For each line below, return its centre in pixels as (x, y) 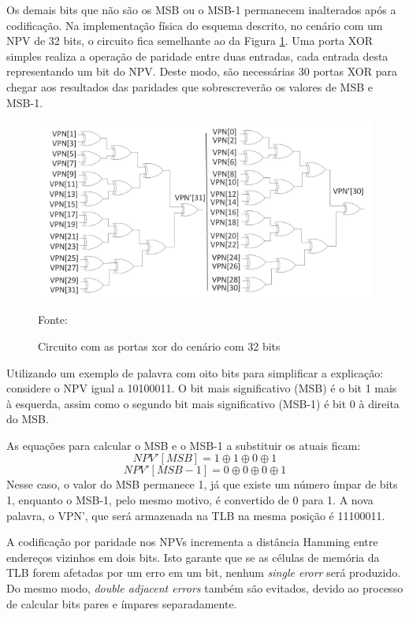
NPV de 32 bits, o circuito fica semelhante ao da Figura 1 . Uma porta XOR (190, 41)
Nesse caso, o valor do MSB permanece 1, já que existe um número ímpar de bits (202, 484)
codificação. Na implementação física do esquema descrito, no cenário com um (195, 25)
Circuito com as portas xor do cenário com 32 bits (159, 346)
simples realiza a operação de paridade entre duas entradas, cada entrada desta (197, 56)
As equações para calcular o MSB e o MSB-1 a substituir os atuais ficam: (184, 445)
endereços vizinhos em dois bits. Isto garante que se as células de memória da (193, 557)
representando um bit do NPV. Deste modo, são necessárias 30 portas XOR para (202, 71)
